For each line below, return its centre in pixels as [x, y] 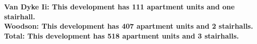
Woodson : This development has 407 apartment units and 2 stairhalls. [129, 26]
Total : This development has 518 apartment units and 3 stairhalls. [122, 35]
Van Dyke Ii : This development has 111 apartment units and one [119, 6]
